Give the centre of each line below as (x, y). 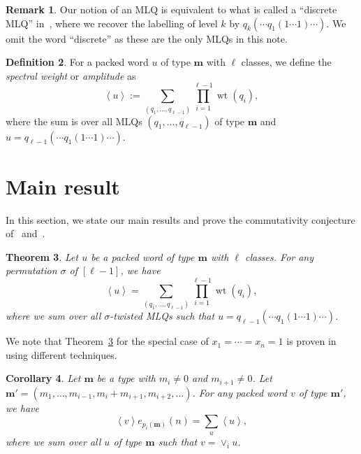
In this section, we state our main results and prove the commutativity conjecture (180, 219)
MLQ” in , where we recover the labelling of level (112, 23)
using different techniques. (61, 354)
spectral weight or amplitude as (71, 75)
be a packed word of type (143, 256)
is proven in (311, 341)
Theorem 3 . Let (42, 256)
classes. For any (279, 256)
